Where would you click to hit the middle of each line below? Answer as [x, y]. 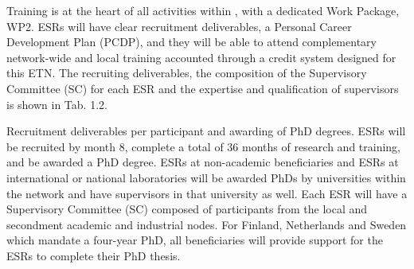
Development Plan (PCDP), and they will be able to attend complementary [191, 42]
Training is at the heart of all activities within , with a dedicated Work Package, [203, 10]
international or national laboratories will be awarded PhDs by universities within [206, 177]
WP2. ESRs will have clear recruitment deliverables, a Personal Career [179, 26]
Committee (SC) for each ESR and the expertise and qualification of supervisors [203, 88]
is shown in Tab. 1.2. [57, 104]
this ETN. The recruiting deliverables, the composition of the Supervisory [187, 73]
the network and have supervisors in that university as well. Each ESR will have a [207, 193]
